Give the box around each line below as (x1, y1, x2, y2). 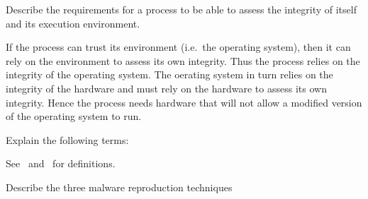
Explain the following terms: (6, 132, 129, 147)
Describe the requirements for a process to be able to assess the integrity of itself (6, 2, 357, 16)
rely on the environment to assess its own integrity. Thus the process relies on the (6, 53, 360, 68)
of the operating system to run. (6, 109, 142, 123)
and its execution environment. (6, 16, 140, 30)
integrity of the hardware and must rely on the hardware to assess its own (6, 80, 327, 95)
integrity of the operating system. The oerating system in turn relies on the (6, 67, 333, 82)
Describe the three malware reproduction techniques (6, 179, 233, 194)
